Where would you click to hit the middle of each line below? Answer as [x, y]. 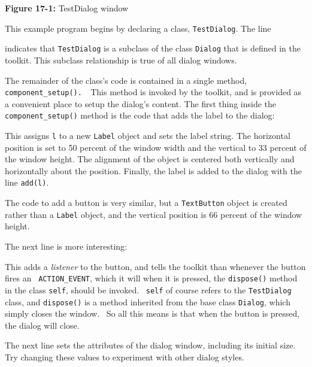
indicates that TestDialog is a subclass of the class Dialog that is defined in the [153, 48]
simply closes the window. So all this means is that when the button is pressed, [152, 313]
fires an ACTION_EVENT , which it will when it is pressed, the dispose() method [151, 278]
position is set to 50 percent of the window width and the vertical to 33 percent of [156, 147]
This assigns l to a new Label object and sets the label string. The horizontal [148, 135]
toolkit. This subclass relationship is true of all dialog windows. [121, 60]
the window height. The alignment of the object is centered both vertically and [150, 159]
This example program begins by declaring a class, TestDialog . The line [138, 28]
